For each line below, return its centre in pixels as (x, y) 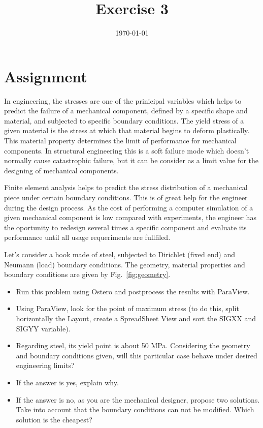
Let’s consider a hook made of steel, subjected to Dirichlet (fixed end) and (120, 254)
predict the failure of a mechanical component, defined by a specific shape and (126, 111)
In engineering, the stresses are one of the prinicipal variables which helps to (123, 100)
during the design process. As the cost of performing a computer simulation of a (129, 207)
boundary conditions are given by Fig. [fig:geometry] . (87, 274)
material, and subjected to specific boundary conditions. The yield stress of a (124, 120)
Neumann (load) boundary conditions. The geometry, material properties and (125, 264)
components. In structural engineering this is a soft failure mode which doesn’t (127, 150)
